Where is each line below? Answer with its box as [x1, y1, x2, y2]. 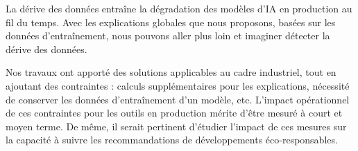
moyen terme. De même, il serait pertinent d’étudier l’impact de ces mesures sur [6, 119, 347, 133]
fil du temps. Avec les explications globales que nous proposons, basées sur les [6, 14, 336, 29]
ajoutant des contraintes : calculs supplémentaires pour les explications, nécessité [6, 78, 350, 92]
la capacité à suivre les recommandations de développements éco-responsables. [6, 132, 338, 147]
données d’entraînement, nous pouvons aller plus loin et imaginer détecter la [6, 28, 330, 43]
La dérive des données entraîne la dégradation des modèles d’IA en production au [6, 1, 352, 15]
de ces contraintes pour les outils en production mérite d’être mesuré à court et [6, 105, 343, 120]
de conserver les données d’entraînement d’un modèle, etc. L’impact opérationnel [6, 92, 350, 106]
